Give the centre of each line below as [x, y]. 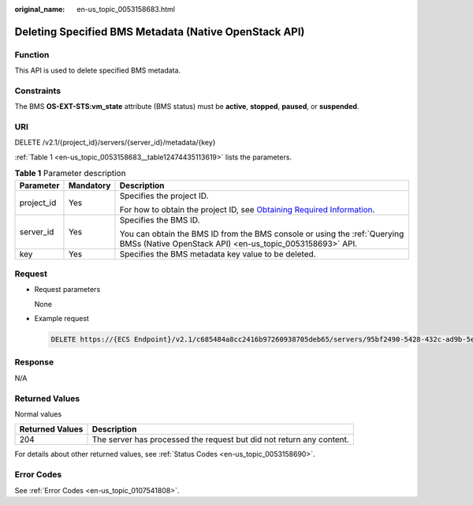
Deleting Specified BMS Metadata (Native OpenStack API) [160, 32]
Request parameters [67, 290]
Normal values [38, 413]
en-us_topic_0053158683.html [126, 9]
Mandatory [89, 185]
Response [34, 362]
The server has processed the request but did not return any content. [221, 440]
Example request [62, 319]
